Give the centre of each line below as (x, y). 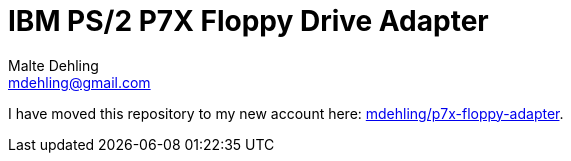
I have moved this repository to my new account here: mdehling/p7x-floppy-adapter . (286, 113)
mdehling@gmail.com (79, 82)
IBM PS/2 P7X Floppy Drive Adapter (248, 21)
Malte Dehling (53, 65)
